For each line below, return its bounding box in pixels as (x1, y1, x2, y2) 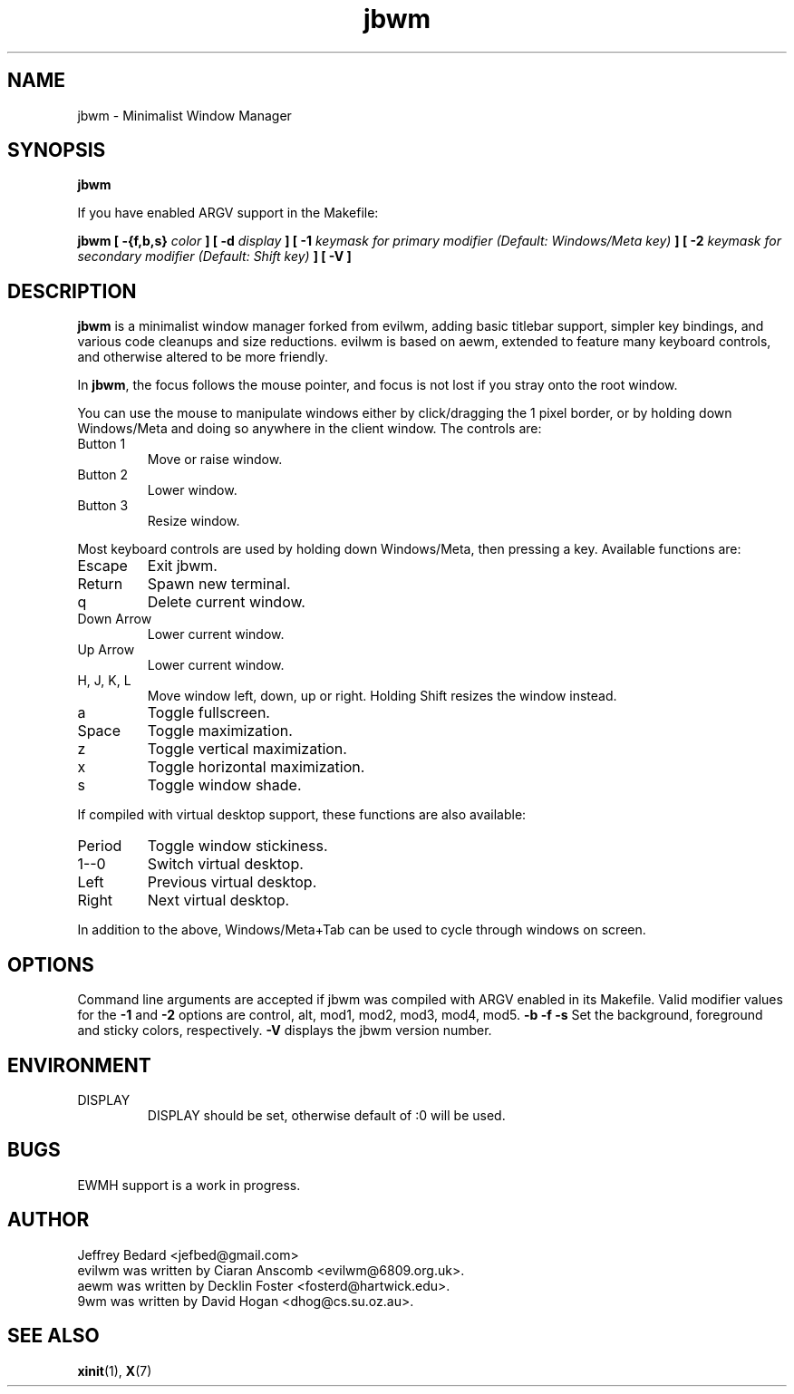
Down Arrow (77, 611, 152, 627)
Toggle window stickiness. (147, 837, 328, 856)
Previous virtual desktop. (147, 873, 317, 892)
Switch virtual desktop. (147, 855, 304, 874)
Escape (77, 557, 128, 576)
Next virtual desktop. (147, 891, 290, 910)
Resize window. (147, 513, 240, 529)
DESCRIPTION (7, 279, 137, 303)
